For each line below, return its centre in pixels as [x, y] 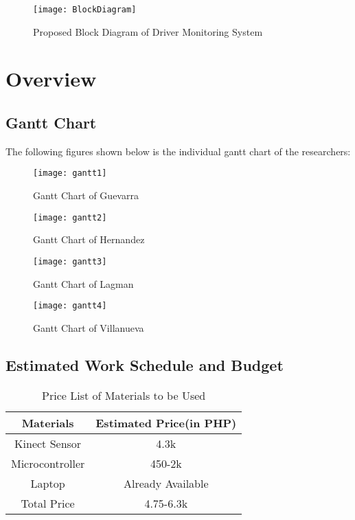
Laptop [48, 483]
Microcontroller [48, 463]
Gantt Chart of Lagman [83, 283]
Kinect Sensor [48, 443]
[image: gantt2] [70, 217]
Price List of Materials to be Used [124, 395]
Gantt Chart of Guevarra [86, 195]
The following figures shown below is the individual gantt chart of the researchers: [178, 151]
